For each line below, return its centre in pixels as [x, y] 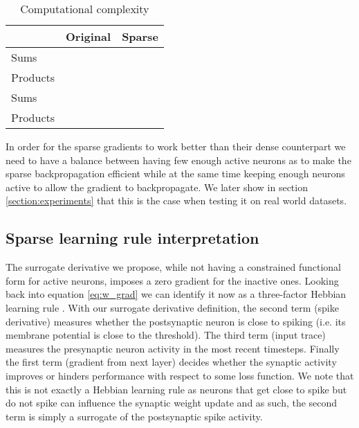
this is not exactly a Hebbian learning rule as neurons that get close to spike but [176, 389]
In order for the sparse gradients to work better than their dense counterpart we [176, 146]
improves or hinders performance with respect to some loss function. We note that [180, 375]
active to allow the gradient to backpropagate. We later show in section [157, 187]
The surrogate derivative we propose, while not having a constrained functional [173, 267]
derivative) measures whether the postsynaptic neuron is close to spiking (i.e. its [176, 321]
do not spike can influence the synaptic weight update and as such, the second [172, 403]
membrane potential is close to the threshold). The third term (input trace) [166, 335]
